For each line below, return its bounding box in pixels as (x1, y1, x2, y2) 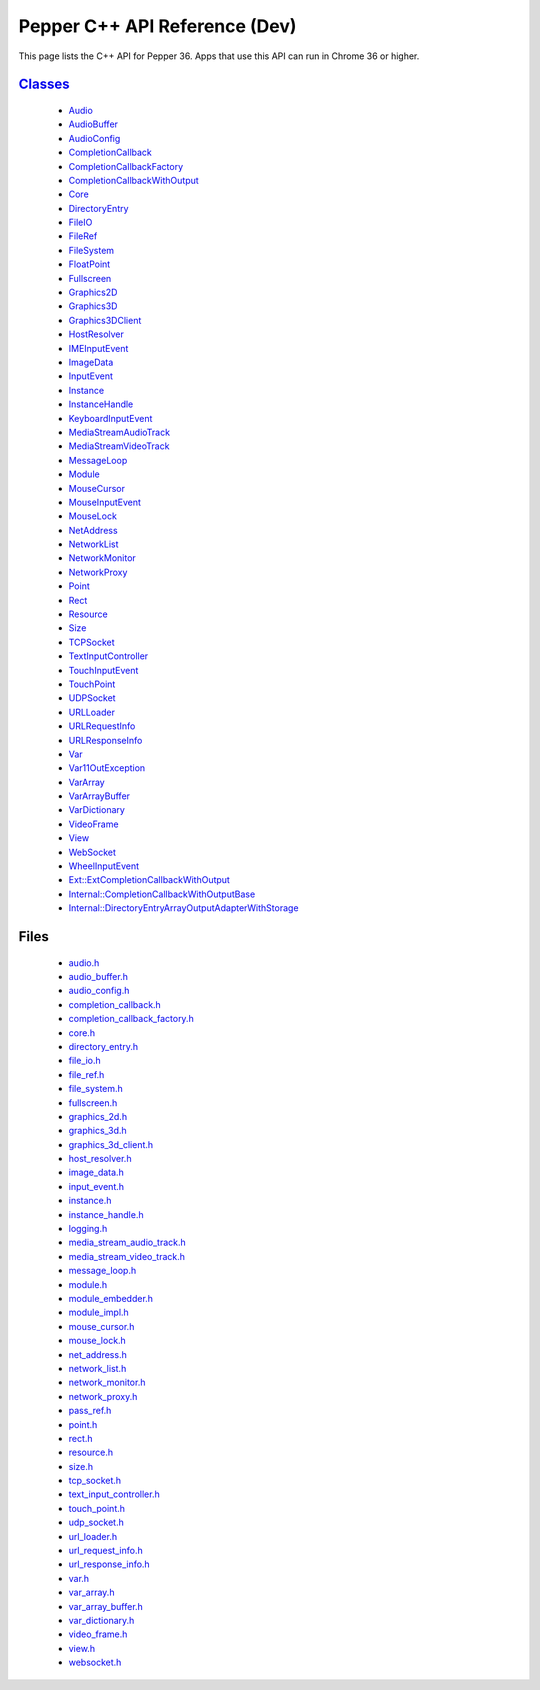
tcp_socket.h (68, 1475, 122, 1487)
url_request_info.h (68, 1545, 144, 1557)
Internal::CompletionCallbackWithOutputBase (68, 888, 256, 900)
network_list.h (68, 1362, 127, 1374)
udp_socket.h (68, 1516, 125, 1529)
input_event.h (68, 1180, 125, 1192)
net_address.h (68, 1348, 127, 1360)
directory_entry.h (68, 1040, 139, 1052)
